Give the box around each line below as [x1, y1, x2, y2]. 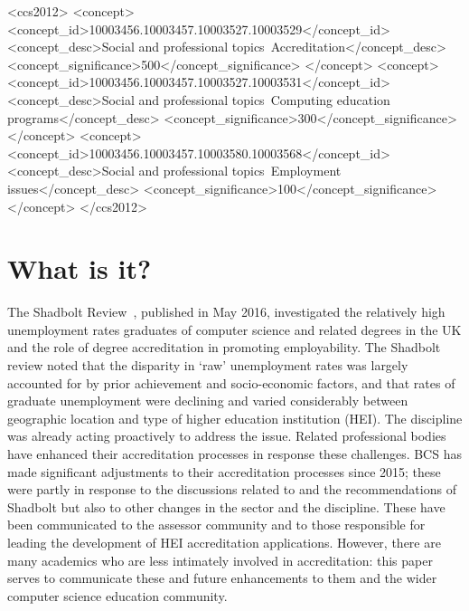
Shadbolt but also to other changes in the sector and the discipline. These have [7, 497, 446, 516]
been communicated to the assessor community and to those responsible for [7, 515, 426, 534]
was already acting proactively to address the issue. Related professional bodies [7, 426, 446, 445]
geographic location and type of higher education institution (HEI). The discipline [7, 408, 463, 427]
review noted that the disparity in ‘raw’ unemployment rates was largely [7, 356, 408, 375]
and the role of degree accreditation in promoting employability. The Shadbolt [7, 338, 441, 357]
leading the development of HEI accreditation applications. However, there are [7, 532, 441, 551]
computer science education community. [7, 586, 228, 605]
